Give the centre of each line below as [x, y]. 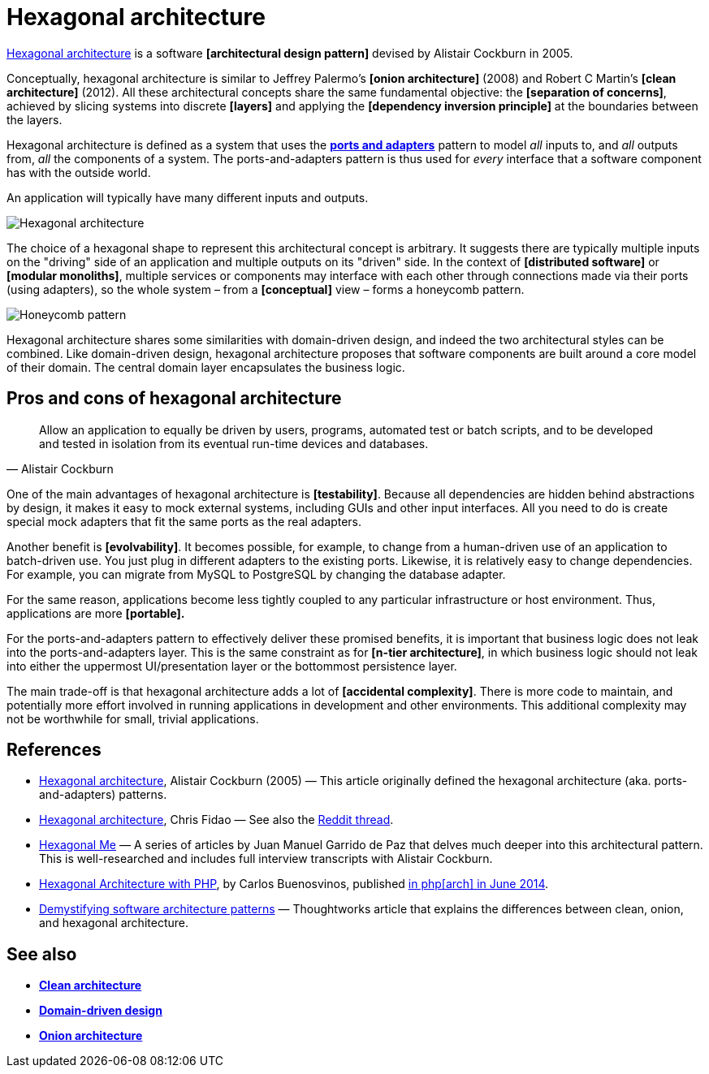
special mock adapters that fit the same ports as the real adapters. [184, 521]
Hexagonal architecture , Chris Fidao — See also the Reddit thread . [216, 820]
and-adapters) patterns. [103, 795]
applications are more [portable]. [96, 613]
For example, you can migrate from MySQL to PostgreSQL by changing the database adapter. [256, 574]
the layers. [35, 119]
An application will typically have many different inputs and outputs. [188, 197]
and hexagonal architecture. [114, 923]
